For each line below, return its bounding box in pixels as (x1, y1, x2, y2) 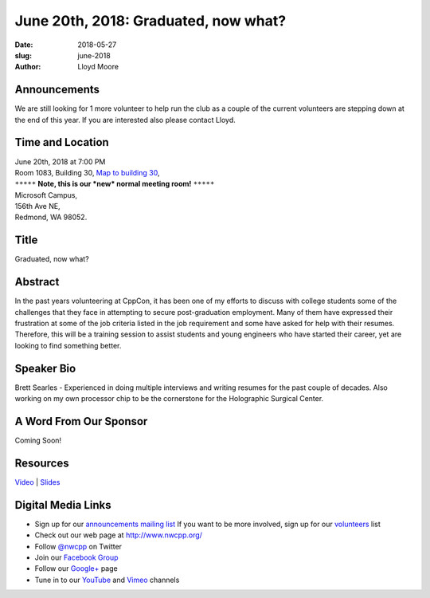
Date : (14, 40, 33, 49)
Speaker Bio (14, 361, 76, 375)
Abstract (14, 275, 60, 289)
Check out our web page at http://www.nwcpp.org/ (34, 530, 203, 540)
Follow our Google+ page (34, 564, 119, 573)
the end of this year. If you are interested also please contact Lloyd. (14, 115, 236, 124)
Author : (14, 62, 41, 72)
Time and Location (14, 136, 109, 149)
